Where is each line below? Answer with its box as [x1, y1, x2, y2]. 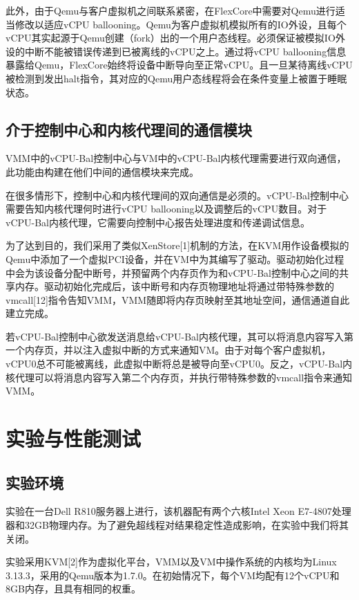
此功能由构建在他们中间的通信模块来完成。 [6, 164, 199, 179]
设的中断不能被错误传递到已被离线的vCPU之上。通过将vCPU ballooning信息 [6, 44, 347, 58]
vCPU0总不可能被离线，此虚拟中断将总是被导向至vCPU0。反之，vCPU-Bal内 [6, 356, 353, 371]
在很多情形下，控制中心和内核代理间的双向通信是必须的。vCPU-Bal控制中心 [6, 188, 349, 202]
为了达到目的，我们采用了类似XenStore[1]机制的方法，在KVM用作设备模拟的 [6, 238, 349, 253]
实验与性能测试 [6, 424, 142, 453]
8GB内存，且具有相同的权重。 [6, 581, 141, 596]
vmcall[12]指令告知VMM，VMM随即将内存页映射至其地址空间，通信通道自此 [6, 292, 350, 307]
